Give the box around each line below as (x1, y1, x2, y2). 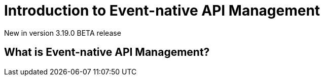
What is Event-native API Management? (4, 46, 210, 59)
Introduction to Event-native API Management (4, 2, 320, 19)
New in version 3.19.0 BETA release (4, 28, 121, 37)
